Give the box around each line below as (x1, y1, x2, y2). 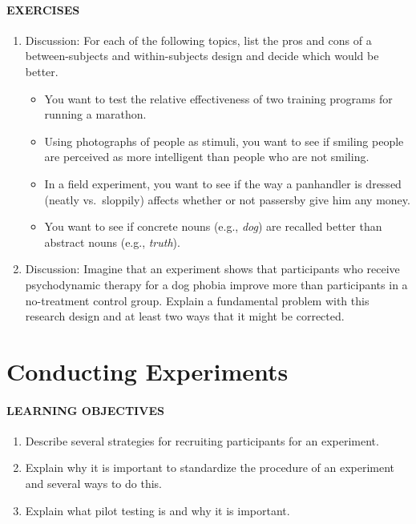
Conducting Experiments (6, 354, 289, 387)
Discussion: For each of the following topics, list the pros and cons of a (25, 31, 372, 48)
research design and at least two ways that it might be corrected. (25, 308, 345, 324)
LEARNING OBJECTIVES (6, 401, 164, 418)
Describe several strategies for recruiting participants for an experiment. (25, 432, 379, 449)
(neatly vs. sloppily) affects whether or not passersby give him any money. (44, 191, 410, 208)
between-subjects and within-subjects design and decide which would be (25, 47, 379, 64)
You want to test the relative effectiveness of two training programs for (44, 90, 393, 107)
